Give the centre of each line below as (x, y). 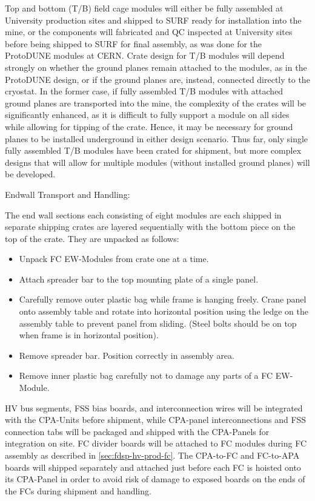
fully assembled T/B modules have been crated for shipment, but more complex (153, 150)
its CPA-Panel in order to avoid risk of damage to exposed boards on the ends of (155, 479)
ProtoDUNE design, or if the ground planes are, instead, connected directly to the (157, 79)
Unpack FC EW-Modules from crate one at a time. (114, 259)
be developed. (30, 174)
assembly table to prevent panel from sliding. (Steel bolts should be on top (158, 323)
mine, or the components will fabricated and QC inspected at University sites (149, 32)
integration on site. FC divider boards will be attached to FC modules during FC (156, 443)
